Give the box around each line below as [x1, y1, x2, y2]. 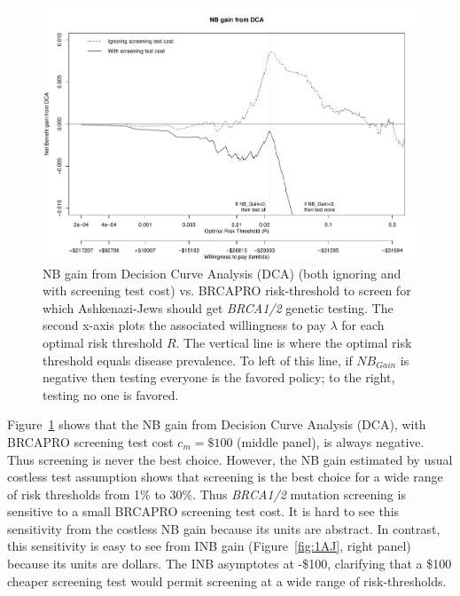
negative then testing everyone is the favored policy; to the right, [43, 368, 395, 387]
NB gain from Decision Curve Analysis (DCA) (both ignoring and [43, 263, 402, 282]
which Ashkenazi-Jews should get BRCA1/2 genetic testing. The [43, 298, 394, 317]
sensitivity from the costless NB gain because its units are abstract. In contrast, [7, 519, 441, 537]
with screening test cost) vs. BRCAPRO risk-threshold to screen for [43, 281, 411, 300]
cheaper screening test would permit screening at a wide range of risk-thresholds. [7, 571, 447, 590]
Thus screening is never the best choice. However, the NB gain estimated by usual [7, 450, 453, 468]
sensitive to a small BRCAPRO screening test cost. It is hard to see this [7, 502, 400, 521]
